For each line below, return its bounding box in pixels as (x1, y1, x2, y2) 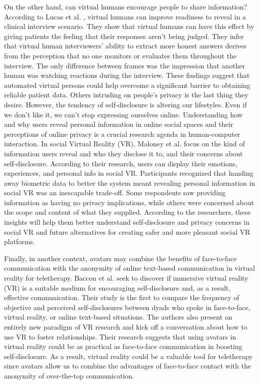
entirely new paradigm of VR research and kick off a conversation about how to (4, 322, 248, 332)
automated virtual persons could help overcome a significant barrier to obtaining (4, 79, 251, 90)
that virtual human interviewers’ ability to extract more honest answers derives (4, 40, 247, 51)
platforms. (4, 236, 35, 247)
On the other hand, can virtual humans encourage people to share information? (4, 1, 247, 11)
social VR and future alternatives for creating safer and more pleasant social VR (4, 226, 251, 237)
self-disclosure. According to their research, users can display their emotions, (4, 158, 238, 168)
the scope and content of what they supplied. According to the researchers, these (4, 207, 251, 217)
